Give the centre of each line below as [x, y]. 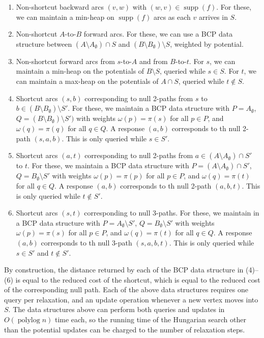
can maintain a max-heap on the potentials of [87, 81]
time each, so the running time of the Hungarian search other [150, 319]
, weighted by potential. [207, 43]
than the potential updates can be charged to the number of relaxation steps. [125, 329]
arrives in [213, 17]
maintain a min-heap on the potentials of [80, 71]
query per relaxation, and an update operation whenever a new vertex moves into [131, 299]
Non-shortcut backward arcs [60, 7]
